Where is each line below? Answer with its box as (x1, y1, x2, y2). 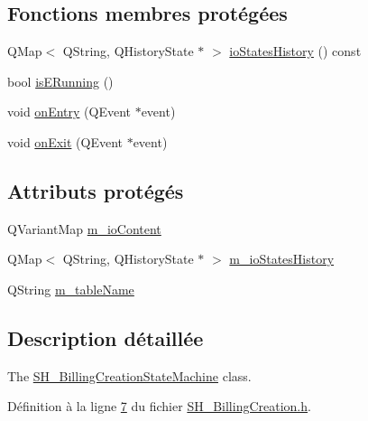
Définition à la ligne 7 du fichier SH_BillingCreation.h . (7, 397, 311, 416)
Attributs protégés (7, 176, 184, 204)
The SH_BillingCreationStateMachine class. (7, 366, 252, 385)
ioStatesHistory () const (229, 42, 362, 61)
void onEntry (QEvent (7, 102, 131, 121)
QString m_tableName (7, 279, 134, 298)
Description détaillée (7, 323, 204, 351)
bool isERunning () (7, 71, 114, 90)
